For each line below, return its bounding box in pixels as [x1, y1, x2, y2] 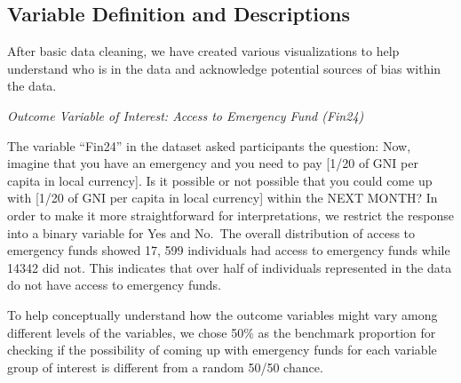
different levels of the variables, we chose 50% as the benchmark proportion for [7, 323, 436, 341]
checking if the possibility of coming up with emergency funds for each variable [7, 340, 437, 359]
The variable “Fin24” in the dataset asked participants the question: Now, [7, 136, 411, 155]
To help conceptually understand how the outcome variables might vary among [7, 305, 438, 323]
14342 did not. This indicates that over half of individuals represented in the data [7, 258, 452, 276]
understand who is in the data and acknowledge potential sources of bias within [7, 59, 441, 77]
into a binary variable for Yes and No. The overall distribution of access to [7, 223, 416, 242]
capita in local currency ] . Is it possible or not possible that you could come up [7, 171, 433, 189]
